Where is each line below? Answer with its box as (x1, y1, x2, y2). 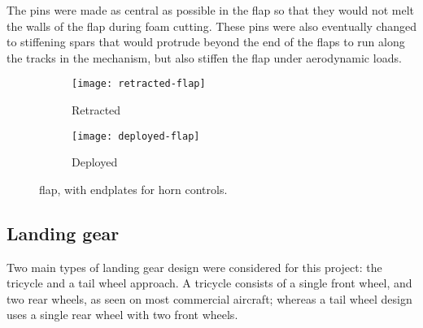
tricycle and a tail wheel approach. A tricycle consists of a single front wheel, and (7, 274, 412, 291)
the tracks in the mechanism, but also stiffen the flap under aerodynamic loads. (7, 49, 402, 66)
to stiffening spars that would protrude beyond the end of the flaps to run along (7, 33, 405, 50)
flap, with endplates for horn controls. (39, 180, 228, 197)
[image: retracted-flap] (72, 78, 206, 90)
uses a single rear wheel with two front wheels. (7, 306, 238, 323)
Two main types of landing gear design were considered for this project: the (7, 258, 382, 275)
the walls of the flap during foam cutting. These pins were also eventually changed (7, 17, 416, 34)
